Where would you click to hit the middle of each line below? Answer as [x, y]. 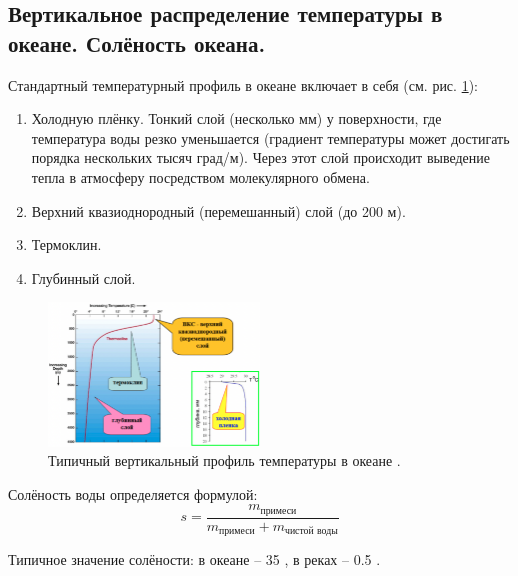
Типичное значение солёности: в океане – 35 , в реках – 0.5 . [194, 559]
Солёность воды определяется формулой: [133, 493]
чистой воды [311, 531]
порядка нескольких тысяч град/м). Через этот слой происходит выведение [261, 157]
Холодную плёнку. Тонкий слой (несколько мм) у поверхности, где [236, 118]
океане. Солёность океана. [137, 42]
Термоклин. [66, 244]
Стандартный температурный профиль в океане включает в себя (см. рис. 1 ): [243, 84]
